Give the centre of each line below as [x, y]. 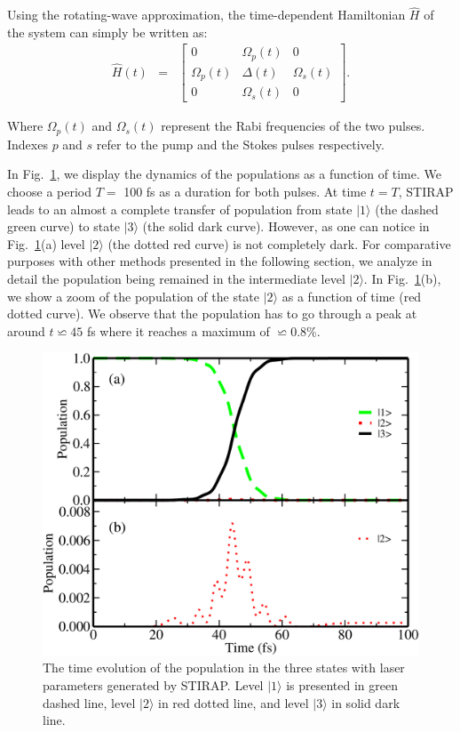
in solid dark [366, 702]
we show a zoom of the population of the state [134, 296]
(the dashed [407, 209]
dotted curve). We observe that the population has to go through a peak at [212, 314]
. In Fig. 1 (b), [402, 279]
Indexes [28, 144]
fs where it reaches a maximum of [178, 330]
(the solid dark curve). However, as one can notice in [286, 226]
